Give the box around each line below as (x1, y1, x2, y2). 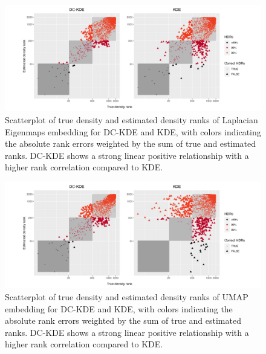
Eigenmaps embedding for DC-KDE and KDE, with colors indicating (5, 125, 261, 138)
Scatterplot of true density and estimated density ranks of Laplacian (5, 113, 258, 126)
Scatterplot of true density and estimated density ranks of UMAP (5, 290, 248, 303)
